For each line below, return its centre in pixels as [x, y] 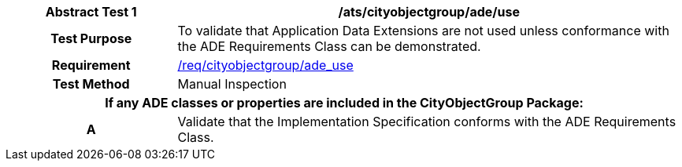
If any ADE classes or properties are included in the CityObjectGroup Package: [344, 103]
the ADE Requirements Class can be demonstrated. [329, 46]
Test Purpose [91, 38]
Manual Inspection [232, 84]
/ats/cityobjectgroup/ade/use [429, 12]
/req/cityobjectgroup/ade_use [265, 65]
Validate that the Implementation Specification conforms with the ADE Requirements [427, 122]
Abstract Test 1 [91, 12]
